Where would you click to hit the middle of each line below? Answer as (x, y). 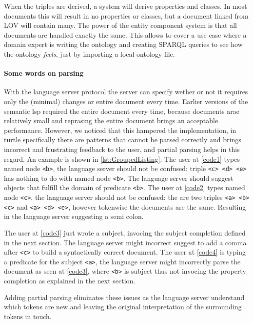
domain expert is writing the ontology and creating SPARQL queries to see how (123, 44)
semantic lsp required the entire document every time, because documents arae (122, 111)
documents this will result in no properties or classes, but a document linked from (126, 15)
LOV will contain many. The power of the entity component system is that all (120, 25)
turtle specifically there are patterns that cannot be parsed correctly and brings (123, 140)
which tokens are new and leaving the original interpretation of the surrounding (123, 307)
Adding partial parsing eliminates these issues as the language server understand (124, 297)
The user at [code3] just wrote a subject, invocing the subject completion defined (125, 232)
